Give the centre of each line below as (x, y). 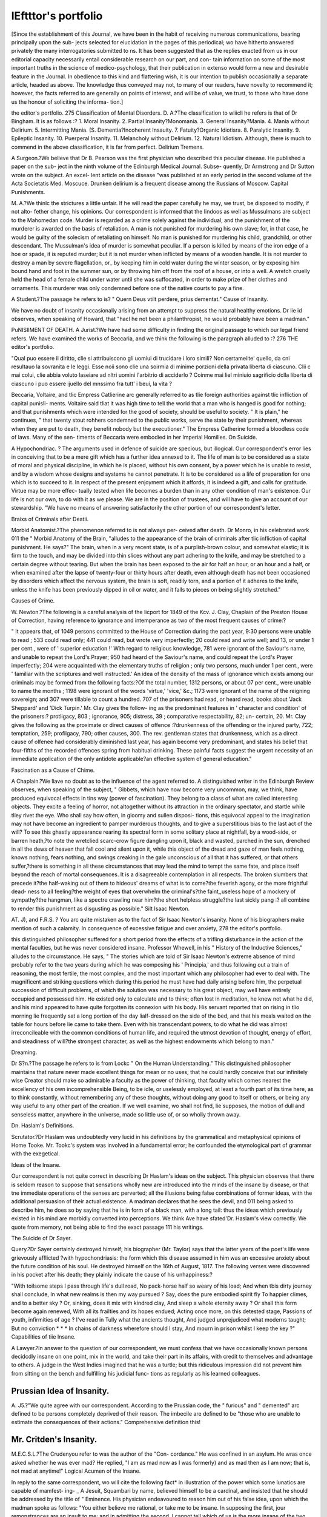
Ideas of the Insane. (36, 1164)
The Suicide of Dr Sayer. (41, 1238)
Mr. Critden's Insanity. (54, 1440)
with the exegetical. (36, 1154)
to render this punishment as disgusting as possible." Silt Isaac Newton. (101, 908)
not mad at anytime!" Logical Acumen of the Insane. (76, 1471)
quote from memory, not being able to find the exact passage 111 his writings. (107, 1227)
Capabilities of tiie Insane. (43, 1337)
